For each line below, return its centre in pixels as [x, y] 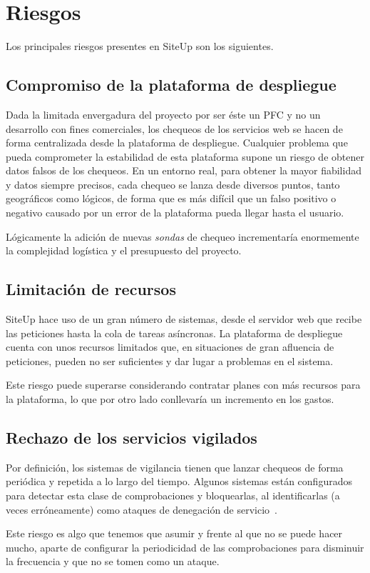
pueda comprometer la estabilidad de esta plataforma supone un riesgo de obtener [185, 156]
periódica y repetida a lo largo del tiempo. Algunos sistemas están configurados [179, 481]
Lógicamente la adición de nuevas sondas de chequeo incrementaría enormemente [183, 236]
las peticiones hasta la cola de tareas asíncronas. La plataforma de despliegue [174, 333]
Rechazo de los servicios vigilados [132, 438]
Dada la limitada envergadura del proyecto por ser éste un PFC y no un [163, 114]
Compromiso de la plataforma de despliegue [171, 85]
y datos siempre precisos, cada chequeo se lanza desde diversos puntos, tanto [173, 184]
